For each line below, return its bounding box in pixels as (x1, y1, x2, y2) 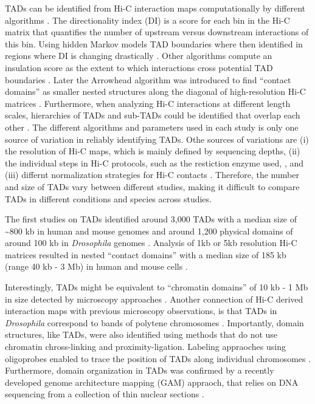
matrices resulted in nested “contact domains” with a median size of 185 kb (5, 248, 286, 261)
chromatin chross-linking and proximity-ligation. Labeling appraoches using (5, 340, 286, 353)
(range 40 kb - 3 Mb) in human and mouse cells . (5, 260, 188, 273)
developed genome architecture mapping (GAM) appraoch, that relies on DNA (5, 375, 299, 388)
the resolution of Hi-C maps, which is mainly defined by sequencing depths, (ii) (5, 145, 300, 157)
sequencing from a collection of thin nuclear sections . (5, 388, 204, 400)
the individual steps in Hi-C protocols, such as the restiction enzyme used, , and (5, 156, 303, 169)
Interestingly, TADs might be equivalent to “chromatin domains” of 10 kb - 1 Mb (5, 281, 308, 293)
